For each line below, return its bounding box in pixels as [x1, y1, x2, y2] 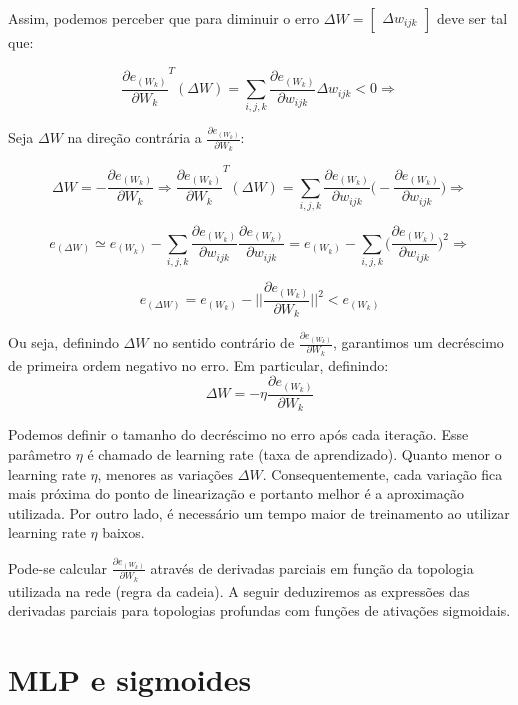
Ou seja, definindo [8, 332, 119, 353]
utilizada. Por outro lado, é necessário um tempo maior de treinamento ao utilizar [8, 502, 510, 523]
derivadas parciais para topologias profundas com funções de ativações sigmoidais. [8, 600, 511, 621]
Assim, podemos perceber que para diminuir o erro [8, 8, 320, 28]
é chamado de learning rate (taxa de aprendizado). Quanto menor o [87, 444, 502, 464]
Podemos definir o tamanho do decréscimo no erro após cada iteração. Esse [8, 424, 469, 445]
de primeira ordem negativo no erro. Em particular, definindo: [8, 354, 389, 375]
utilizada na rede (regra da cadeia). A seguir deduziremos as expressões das [8, 580, 470, 601]
